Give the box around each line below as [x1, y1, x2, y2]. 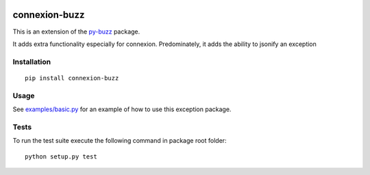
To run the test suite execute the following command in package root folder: [12, 137, 227, 145]
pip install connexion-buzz [25, 74, 119, 82]
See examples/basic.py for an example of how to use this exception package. [12, 105, 232, 113]
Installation [12, 57, 51, 67]
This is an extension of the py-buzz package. [12, 27, 140, 36]
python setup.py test [25, 152, 97, 161]
